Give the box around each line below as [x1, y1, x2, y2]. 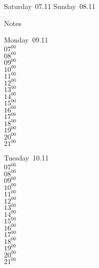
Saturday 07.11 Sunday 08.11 [4, 1, 95, 11]
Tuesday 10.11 [4, 152, 49, 163]
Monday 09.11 [4, 34, 48, 45]
